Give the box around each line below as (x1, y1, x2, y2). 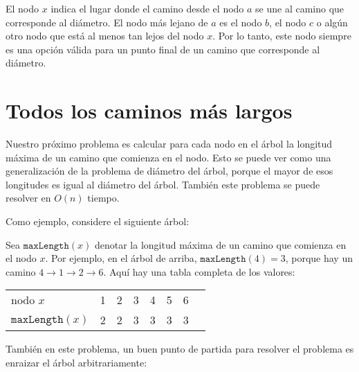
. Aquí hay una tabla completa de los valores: (103, 264, 295, 278)
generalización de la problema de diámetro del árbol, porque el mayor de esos (6, 163, 333, 178)
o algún (316, 15, 348, 29)
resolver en (6, 191, 51, 205)
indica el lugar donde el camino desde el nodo (50, 1, 244, 15)
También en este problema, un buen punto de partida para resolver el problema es (6, 342, 354, 356)
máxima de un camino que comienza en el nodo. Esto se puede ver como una (6, 150, 331, 164)
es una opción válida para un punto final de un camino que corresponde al (6, 42, 320, 56)
